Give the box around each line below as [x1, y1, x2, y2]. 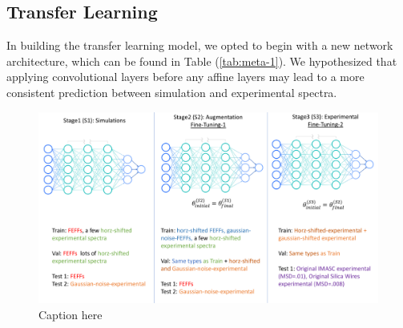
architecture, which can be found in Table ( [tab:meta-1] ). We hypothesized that [6, 52, 397, 69]
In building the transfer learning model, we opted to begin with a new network [6, 37, 393, 54]
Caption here [38, 306, 103, 322]
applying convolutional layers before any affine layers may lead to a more [6, 68, 365, 85]
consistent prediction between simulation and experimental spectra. [6, 83, 337, 100]
